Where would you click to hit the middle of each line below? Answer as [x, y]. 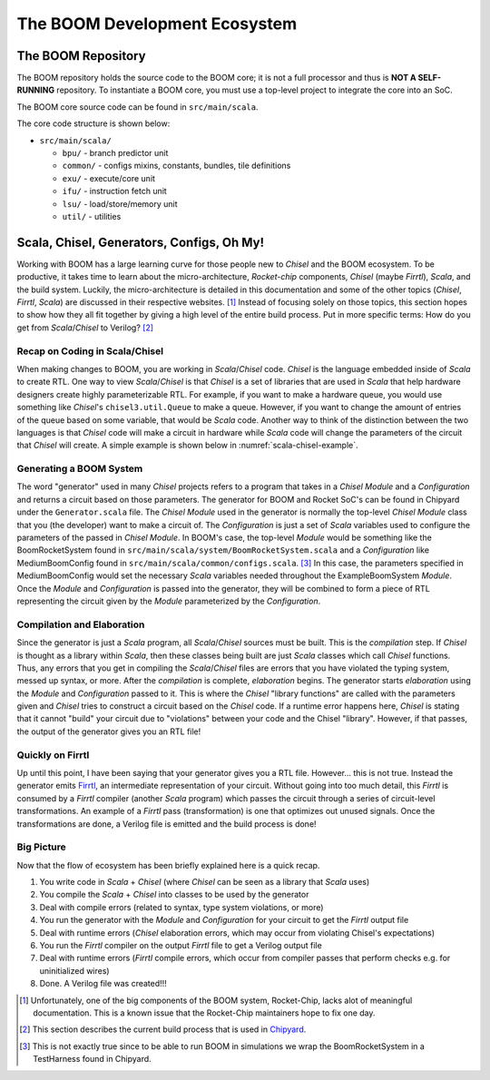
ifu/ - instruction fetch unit [114, 191]
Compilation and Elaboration [81, 624]
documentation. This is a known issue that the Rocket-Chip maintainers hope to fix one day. [204, 1013]
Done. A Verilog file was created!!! [103, 984]
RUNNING [35, 90]
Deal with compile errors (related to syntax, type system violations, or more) [181, 907]
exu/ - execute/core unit [109, 178]
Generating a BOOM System [80, 469]
